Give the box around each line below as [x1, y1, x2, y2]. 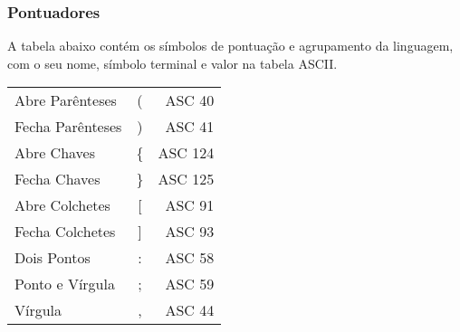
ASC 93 [165, 221, 215, 242]
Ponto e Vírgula [14, 273, 115, 295]
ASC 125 [158, 168, 215, 190]
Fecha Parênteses [14, 116, 122, 138]
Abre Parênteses [14, 90, 117, 111]
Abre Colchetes [14, 194, 110, 216]
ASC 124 [158, 142, 215, 164]
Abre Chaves [14, 142, 96, 164]
